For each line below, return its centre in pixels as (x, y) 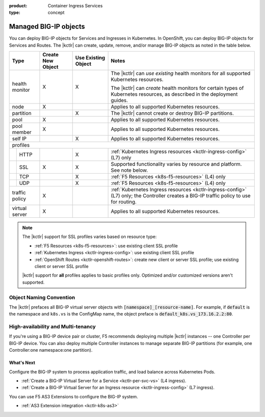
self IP (19, 139)
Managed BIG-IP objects (47, 27)
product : (18, 6)
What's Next (22, 363)
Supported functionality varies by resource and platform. (176, 164)
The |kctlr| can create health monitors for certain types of (177, 88)
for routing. (124, 202)
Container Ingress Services (75, 6)
